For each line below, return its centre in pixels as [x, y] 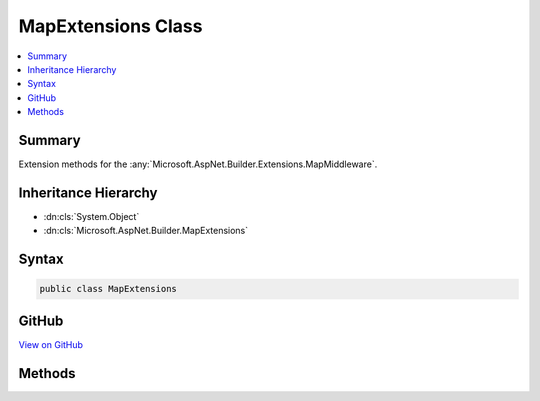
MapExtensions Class [110, 26]
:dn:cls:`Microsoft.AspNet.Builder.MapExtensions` [146, 231]
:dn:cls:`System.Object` [91, 216]
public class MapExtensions [108, 289]
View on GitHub [51, 344]
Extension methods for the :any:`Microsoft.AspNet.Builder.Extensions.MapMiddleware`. [198, 164]
